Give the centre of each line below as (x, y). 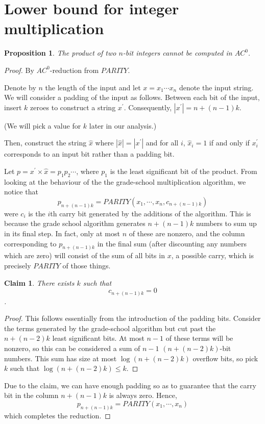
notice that (21, 192)
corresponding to (30, 243)
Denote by (20, 87)
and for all (162, 143)
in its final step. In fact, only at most (62, 233)
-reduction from (74, 70)
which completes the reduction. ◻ (57, 415)
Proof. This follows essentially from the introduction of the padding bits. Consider (132, 318)
